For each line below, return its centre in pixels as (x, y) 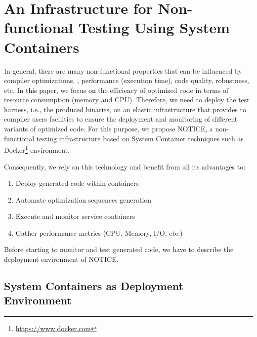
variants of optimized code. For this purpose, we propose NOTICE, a (108, 129)
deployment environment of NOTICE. (61, 259)
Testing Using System (154, 27)
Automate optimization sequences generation (84, 199)
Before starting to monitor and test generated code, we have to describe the (119, 249)
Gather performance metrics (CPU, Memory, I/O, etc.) (99, 232)
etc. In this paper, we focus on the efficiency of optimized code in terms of (116, 90)
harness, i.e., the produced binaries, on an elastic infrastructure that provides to (125, 109)
